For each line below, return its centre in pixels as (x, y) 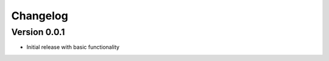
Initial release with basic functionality (73, 47)
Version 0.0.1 (38, 32)
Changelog (40, 16)
